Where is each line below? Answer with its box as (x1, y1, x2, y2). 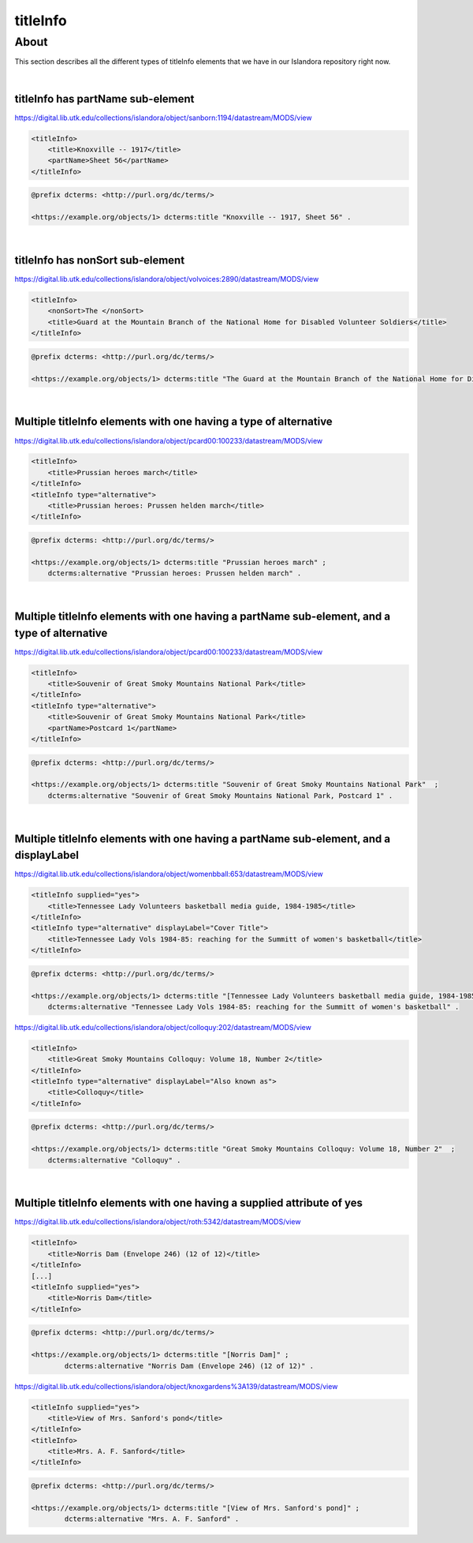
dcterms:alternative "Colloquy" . (47, 1155, 181, 1164)
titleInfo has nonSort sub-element (14, 253, 185, 267)
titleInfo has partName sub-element (14, 92, 195, 106)
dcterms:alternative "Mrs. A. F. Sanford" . (64, 1515, 240, 1523)
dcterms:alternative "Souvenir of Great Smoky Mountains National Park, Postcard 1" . (47, 791, 393, 800)
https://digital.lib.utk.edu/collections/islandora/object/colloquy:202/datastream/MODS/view (14, 1022, 311, 1032)
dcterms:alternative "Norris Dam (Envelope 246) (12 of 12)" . (64, 1361, 315, 1370)
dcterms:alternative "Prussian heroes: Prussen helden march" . (47, 569, 302, 578)
